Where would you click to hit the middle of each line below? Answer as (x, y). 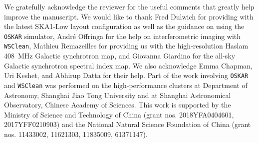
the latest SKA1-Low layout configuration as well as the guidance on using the (124, 26)
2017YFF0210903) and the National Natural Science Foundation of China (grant (128, 124)
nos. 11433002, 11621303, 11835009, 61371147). (76, 134)
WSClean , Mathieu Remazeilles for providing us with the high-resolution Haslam (126, 46)
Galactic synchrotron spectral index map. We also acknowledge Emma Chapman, (129, 65)
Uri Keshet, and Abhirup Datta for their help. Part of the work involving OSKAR (126, 75)
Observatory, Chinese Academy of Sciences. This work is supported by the (118, 105)
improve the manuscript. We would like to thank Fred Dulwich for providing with (129, 16)
